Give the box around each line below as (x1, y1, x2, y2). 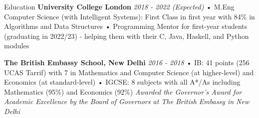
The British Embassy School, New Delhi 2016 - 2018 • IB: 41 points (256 (4, 57, 250, 67)
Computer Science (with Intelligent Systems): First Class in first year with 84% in (4, 11, 255, 21)
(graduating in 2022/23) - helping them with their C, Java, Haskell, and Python (4, 30, 249, 41)
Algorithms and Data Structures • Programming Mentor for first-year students (4, 21, 248, 31)
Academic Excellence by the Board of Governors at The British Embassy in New (4, 96, 250, 107)
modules (4, 40, 29, 51)
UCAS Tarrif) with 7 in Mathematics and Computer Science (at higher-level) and (4, 67, 254, 77)
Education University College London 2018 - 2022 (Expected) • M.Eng (4, 1, 235, 11)
